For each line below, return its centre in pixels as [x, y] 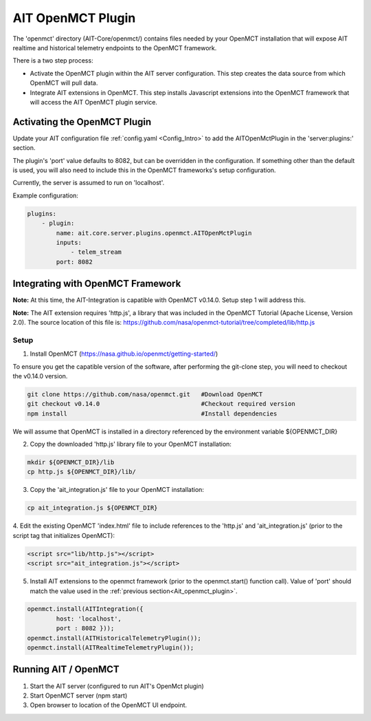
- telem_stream [96, 252]
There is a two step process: [53, 61]
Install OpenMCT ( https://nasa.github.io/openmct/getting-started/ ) [124, 354]
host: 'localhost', [89, 618]
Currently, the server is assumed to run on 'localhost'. [89, 183]
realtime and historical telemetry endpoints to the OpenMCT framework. [115, 47]
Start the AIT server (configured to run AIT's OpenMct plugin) [117, 686]
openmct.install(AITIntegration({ [85, 609]
